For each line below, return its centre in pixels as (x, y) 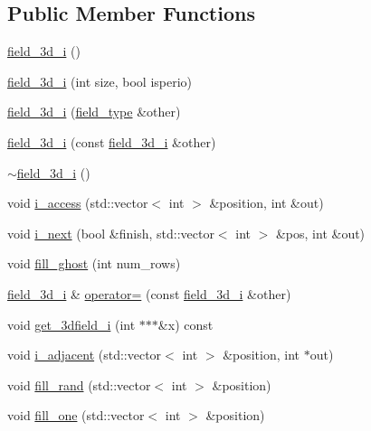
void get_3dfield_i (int (71, 324)
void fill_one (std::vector (76, 415)
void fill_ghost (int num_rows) (94, 263)
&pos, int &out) (320, 233)
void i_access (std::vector (78, 203)
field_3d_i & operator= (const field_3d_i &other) (149, 293)
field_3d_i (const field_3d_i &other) (112, 141)
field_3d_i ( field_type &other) (94, 112)
